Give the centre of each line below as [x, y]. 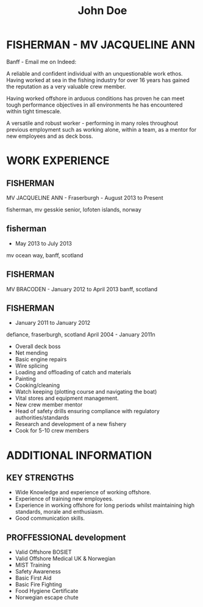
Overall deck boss [38, 346]
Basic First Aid [33, 578]
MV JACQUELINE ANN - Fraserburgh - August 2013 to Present [85, 197]
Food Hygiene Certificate [47, 591]
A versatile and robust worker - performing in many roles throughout [92, 123]
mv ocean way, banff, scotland [45, 255]
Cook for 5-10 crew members [52, 431]
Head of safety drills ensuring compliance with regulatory [87, 411]
